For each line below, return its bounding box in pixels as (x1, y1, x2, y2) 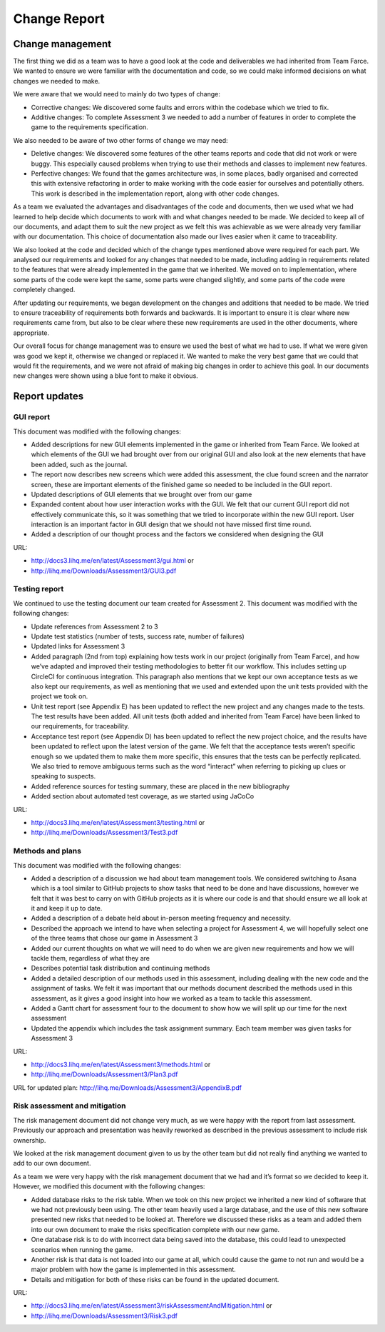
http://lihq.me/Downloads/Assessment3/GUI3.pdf (31, 566, 177, 575)
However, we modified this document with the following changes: (13, 1182, 205, 1191)
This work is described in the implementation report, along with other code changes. (31, 189, 279, 198)
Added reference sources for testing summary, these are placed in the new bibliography (31, 782, 290, 791)
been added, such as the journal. (31, 460, 128, 469)
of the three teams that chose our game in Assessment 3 (31, 934, 198, 943)
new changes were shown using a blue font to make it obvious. (13, 371, 199, 380)
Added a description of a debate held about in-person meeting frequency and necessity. (31, 914, 292, 923)
